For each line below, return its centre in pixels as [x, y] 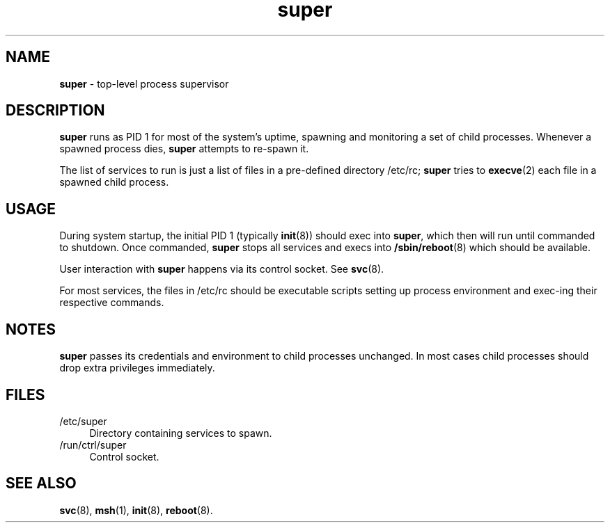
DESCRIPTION [55, 111]
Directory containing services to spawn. [181, 433]
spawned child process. [114, 182]
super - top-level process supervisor [144, 83]
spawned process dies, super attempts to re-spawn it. [184, 149]
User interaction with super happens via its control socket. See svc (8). [222, 269]
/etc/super [83, 421]
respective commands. [112, 303]
